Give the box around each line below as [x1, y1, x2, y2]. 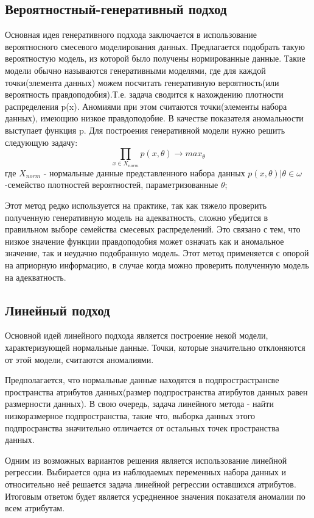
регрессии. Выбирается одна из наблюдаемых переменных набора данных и [5, 466, 286, 478]
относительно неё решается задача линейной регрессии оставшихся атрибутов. [5, 477, 296, 490]
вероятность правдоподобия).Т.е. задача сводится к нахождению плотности [5, 88, 284, 101]
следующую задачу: [5, 135, 78, 148]
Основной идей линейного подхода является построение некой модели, [5, 329, 268, 342]
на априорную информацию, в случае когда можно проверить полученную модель [5, 259, 309, 272]
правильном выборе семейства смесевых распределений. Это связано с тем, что [5, 223, 301, 236]
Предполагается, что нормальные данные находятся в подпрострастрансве [5, 373, 279, 386]
